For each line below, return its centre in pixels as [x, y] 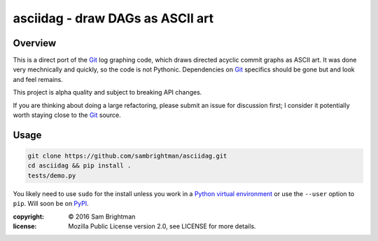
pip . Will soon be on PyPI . [51, 204]
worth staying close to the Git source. [67, 115]
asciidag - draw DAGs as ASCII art [113, 18]
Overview [35, 43]
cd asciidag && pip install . [79, 166]
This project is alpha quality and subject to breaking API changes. [107, 92]
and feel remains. [38, 79]
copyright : [29, 216]
